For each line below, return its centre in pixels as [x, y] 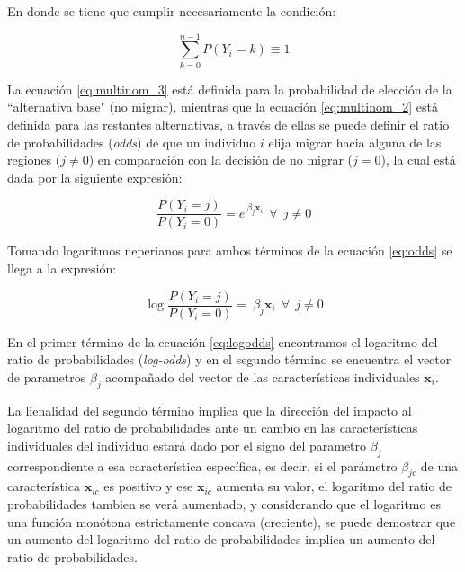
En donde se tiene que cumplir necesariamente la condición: [172, 11]
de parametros [47, 376]
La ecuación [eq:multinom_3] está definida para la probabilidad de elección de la [230, 89]
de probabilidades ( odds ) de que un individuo [132, 142]
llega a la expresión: [62, 268]
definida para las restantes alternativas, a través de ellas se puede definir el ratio [228, 124]
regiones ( [34, 160]
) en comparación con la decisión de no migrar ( [221, 160]
